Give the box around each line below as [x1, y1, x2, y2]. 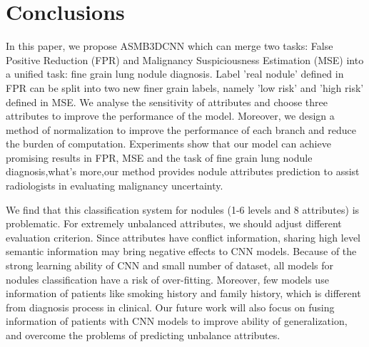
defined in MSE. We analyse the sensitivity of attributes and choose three [6, 94, 328, 109]
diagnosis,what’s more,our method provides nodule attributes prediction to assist [6, 164, 360, 179]
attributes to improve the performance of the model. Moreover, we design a [6, 108, 335, 123]
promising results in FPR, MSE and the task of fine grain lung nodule [6, 150, 313, 165]
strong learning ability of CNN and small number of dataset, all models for [6, 258, 333, 273]
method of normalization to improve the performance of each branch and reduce [6, 122, 357, 137]
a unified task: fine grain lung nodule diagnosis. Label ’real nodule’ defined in [6, 66, 344, 81]
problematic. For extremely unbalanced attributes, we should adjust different [6, 216, 342, 231]
